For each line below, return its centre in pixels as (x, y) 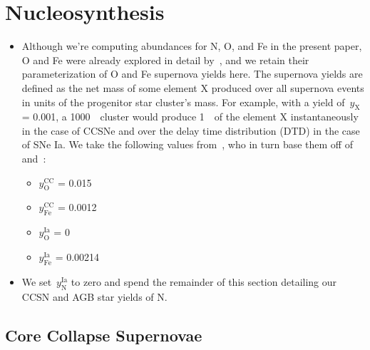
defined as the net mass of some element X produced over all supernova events (193, 87)
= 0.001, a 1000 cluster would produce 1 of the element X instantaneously (190, 117)
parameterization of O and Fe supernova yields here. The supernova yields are (192, 74)
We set (37, 281)
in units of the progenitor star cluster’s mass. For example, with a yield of (183, 102)
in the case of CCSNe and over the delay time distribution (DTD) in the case (191, 130)
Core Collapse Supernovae (104, 335)
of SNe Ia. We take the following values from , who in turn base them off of (187, 144)
